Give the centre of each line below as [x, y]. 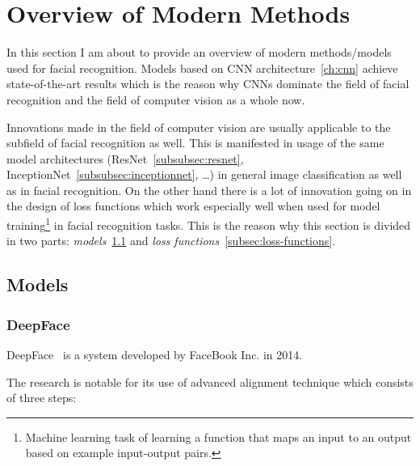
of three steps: [42, 398]
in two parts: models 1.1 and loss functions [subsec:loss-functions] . [171, 241]
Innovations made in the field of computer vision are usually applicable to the [199, 127]
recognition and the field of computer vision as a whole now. [156, 99]
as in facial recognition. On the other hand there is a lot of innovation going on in [209, 190]
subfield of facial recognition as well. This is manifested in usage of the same [195, 143]
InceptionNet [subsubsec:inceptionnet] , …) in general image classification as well [204, 174]
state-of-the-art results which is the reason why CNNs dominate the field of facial [208, 84]
